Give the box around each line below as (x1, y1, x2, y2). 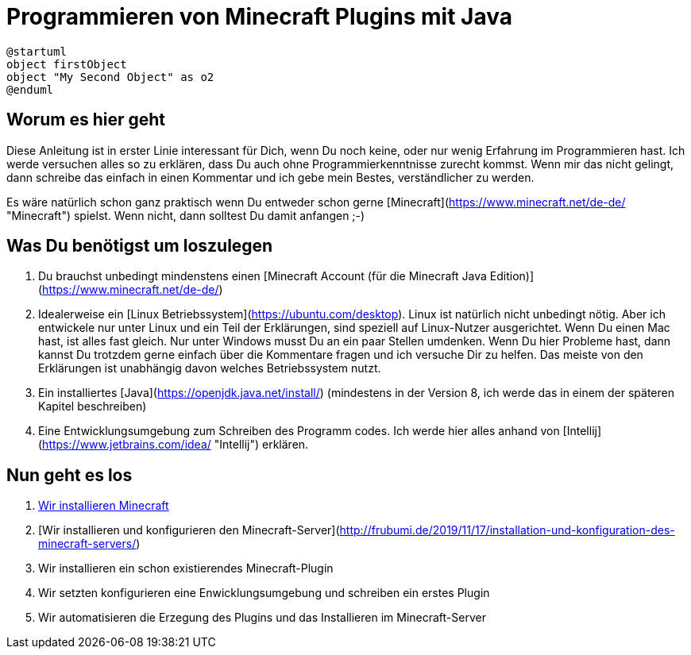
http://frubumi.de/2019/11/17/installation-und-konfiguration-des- (339, 523, 675, 537)
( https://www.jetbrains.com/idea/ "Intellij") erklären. (38, 437, 309, 452)
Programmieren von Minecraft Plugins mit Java (6, 3, 512, 30)
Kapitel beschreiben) (38, 399, 147, 414)
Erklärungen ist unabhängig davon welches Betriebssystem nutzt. (38, 361, 381, 376)
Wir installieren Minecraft (38, 499, 169, 513)
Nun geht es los (6, 464, 133, 485)
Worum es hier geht (6, 110, 165, 130)
